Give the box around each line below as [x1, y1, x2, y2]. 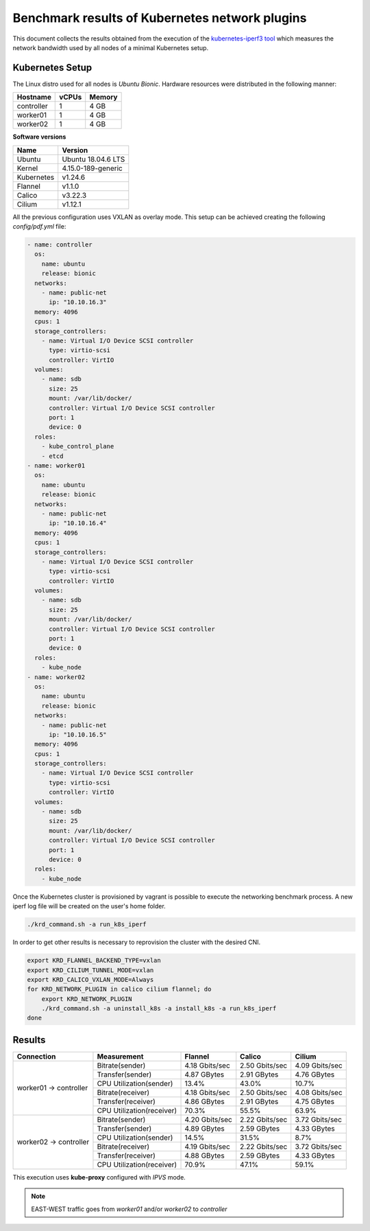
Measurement [97, 1051, 144, 1061]
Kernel [16, 163, 38, 173]
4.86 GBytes [184, 1096, 225, 1106]
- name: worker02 [27, 673, 86, 681]
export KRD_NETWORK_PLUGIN [41, 995, 133, 1002]
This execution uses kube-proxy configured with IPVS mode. [12, 1173, 186, 1181]
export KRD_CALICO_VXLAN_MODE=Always [27, 976, 154, 983]
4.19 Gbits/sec [184, 1142, 231, 1151]
